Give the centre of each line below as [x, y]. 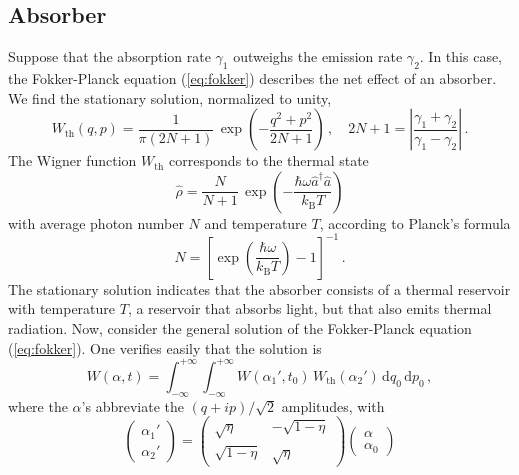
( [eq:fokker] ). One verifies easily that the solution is [165, 347]
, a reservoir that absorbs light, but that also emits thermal [309, 308]
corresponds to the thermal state [268, 160]
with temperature [62, 308]
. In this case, [461, 56]
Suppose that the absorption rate [109, 56]
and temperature [255, 222]
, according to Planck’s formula [415, 222]
